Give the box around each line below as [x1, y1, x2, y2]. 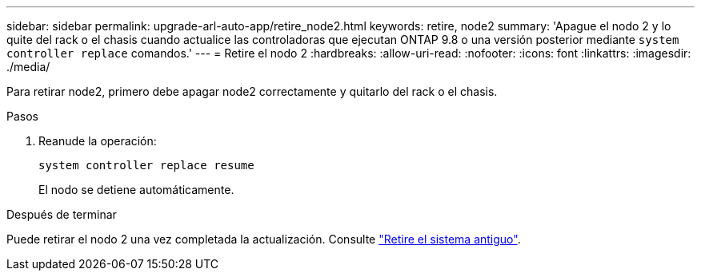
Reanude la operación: [38, 134, 157, 148]
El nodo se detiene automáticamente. [38, 183, 234, 196]
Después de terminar [6, 208, 117, 221]
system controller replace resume [38, 159, 254, 172]
